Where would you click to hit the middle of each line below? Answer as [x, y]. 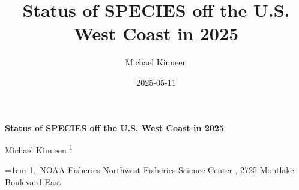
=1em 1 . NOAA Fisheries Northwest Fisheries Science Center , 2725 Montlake [149, 170]
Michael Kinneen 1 [39, 149]
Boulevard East [33, 181]
